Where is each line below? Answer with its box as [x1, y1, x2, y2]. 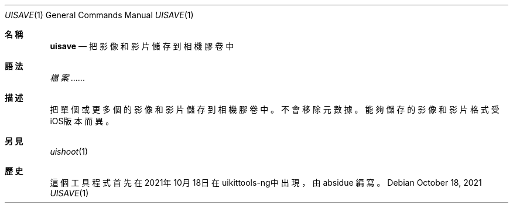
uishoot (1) [50, 146, 88, 156]
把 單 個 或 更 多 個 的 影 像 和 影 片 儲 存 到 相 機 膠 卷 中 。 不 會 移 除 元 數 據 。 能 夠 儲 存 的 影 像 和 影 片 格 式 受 [50, 104, 500, 114]
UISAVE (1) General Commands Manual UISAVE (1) [5, 10, 194, 20]
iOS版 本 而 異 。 [50, 116, 114, 126]
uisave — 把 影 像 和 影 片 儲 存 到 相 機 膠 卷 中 [50, 41, 234, 51]
